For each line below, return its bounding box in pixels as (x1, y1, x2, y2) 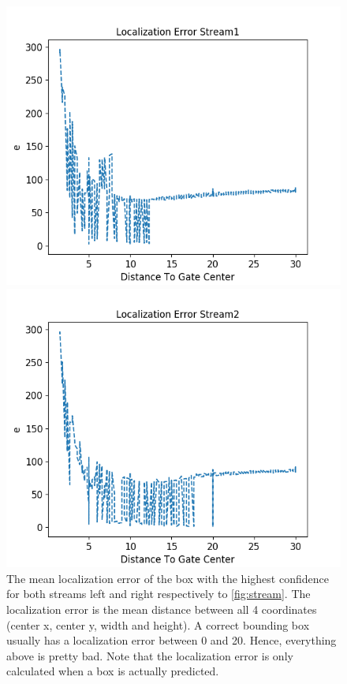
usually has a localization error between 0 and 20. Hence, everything (6, 632, 337, 648)
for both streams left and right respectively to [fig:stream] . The (6, 585, 311, 602)
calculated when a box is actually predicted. (6, 663, 219, 679)
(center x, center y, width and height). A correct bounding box (6, 616, 310, 633)
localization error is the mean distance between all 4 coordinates (6, 601, 317, 618)
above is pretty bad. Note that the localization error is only (6, 647, 293, 663)
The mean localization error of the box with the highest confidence (6, 570, 329, 586)
